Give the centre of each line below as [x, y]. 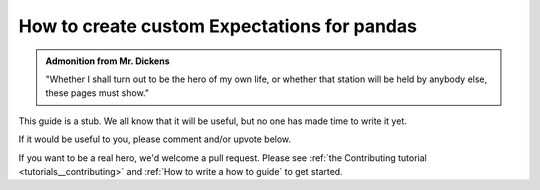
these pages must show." [97, 93]
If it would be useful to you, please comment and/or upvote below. [155, 139]
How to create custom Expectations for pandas [217, 26]
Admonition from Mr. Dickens [107, 61]
